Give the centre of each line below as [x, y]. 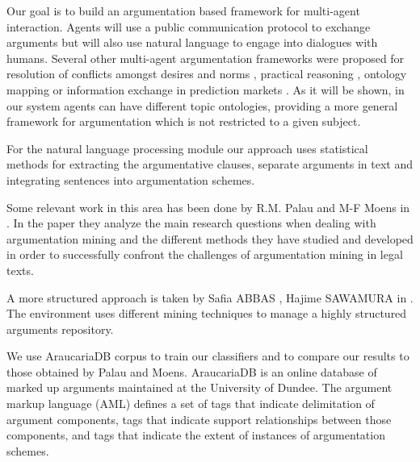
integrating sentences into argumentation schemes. [131, 179]
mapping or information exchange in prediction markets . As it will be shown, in [206, 89]
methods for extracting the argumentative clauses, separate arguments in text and [210, 164]
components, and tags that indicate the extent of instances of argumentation [196, 435]
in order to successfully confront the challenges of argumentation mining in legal [205, 254]
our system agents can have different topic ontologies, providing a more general [202, 105]
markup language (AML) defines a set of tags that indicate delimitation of [191, 404]
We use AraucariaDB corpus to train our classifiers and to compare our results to [208, 356]
